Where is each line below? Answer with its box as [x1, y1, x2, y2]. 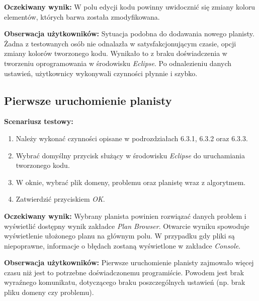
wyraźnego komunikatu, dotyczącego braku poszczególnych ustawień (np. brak [4, 277, 245, 287]
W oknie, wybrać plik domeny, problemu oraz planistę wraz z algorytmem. [16, 176, 246, 187]
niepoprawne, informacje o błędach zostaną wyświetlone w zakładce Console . [4, 240, 241, 251]
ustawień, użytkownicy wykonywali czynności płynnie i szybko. [4, 68, 198, 78]
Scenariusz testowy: [4, 116, 73, 127]
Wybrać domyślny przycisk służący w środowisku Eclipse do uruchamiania [16, 150, 245, 160]
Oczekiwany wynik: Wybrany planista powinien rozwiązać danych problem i [4, 210, 246, 221]
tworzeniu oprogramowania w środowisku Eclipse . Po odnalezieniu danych [4, 57, 232, 68]
